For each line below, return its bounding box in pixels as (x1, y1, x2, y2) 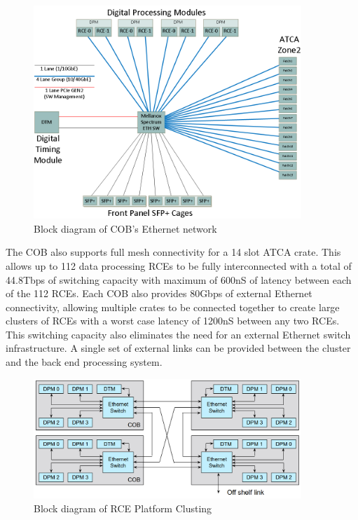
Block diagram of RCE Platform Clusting (34, 500, 212, 515)
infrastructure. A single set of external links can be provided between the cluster (6, 341, 351, 355)
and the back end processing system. (6, 355, 163, 369)
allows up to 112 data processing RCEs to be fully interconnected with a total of (6, 258, 352, 273)
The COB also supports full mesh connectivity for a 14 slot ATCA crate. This (6, 245, 341, 259)
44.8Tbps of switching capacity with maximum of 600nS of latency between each (6, 272, 352, 287)
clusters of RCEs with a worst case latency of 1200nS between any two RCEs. (6, 313, 340, 328)
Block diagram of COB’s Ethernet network (34, 221, 217, 235)
